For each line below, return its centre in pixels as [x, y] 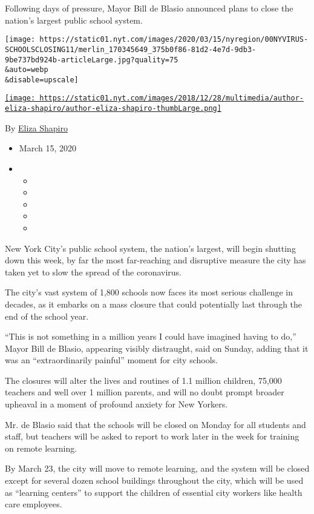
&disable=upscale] [42, 80]
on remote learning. [41, 448]
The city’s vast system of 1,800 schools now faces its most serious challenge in [149, 292]
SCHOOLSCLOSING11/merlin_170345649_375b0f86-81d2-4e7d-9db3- [131, 49]
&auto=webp [27, 70]
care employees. [34, 504]
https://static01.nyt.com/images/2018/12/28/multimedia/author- [172, 98]
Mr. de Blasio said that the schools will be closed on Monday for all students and [155, 424]
